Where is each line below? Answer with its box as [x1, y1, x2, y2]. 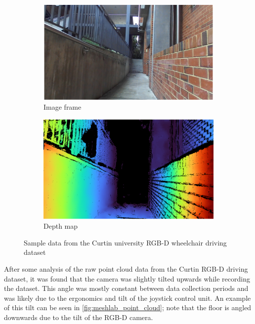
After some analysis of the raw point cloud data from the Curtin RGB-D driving [4, 263, 248, 274]
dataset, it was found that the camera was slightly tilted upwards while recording [4, 273, 250, 283]
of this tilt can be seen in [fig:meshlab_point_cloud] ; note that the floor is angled [4, 302, 252, 313]
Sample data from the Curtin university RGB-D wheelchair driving [24, 237, 227, 247]
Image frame [43, 102, 82, 112]
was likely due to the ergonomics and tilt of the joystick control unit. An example [4, 292, 251, 303]
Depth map [43, 221, 78, 231]
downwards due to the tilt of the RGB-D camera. [4, 312, 153, 322]
